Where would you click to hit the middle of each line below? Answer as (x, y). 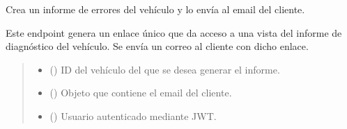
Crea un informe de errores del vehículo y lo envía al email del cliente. (155, 9)
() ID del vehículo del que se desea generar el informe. (165, 69)
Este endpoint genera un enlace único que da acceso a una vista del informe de (174, 32)
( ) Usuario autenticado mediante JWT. (133, 115)
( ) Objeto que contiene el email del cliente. (141, 93)
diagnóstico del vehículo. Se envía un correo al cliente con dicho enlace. (157, 46)
